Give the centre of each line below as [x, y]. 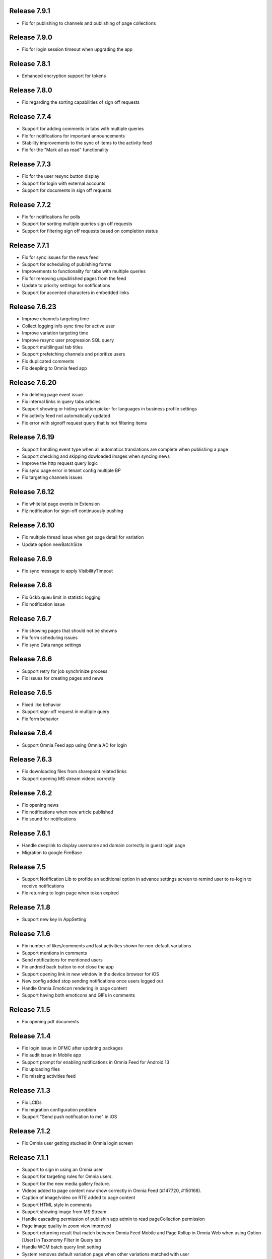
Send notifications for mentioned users [62, 960]
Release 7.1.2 [30, 1131]
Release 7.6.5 [31, 692]
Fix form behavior [40, 719]
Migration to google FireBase [52, 852]
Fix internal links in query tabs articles [61, 402]
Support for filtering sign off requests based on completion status [90, 231]
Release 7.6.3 [31, 760]
